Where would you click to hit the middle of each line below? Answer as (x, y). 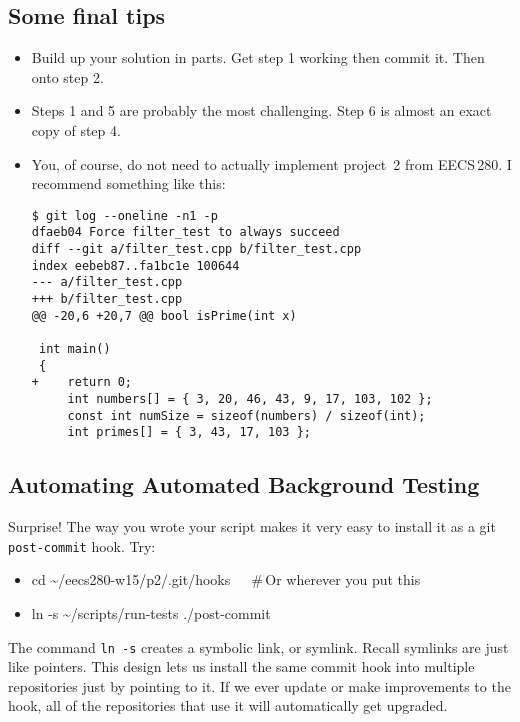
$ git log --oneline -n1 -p (124, 215)
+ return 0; (82, 382)
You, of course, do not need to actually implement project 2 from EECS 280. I (271, 163)
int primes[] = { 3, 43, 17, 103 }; (189, 432)
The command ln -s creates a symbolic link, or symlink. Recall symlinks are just (258, 646)
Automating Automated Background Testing (244, 484)
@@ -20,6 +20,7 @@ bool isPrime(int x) (164, 315)
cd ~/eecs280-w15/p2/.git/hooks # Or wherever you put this (226, 579)
